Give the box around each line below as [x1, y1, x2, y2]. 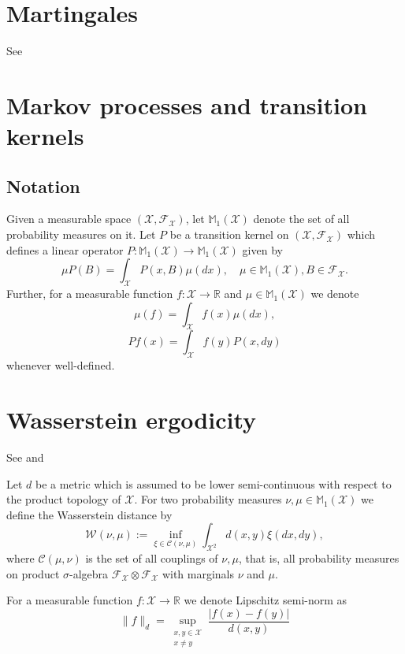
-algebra [69, 565, 109, 582]
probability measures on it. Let [6, 226, 156, 243]
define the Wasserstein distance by [6, 506, 173, 522]
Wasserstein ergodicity [6, 403, 257, 436]
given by [242, 241, 283, 258]
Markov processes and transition [6, 88, 367, 121]
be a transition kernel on [169, 226, 289, 243]
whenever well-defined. [6, 357, 115, 373]
